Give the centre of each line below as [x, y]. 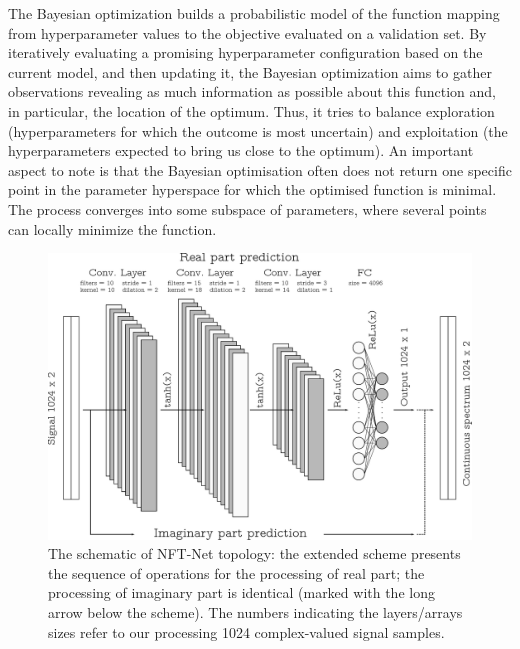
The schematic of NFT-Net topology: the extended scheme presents [254, 553]
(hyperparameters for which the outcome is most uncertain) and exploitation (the [258, 130]
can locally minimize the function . [112, 228]
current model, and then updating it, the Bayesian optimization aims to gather [250, 71]
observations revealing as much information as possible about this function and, [252, 91]
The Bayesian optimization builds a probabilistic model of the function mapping [254, 13]
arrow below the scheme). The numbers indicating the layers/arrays [255, 612]
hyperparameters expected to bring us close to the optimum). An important [241, 150]
